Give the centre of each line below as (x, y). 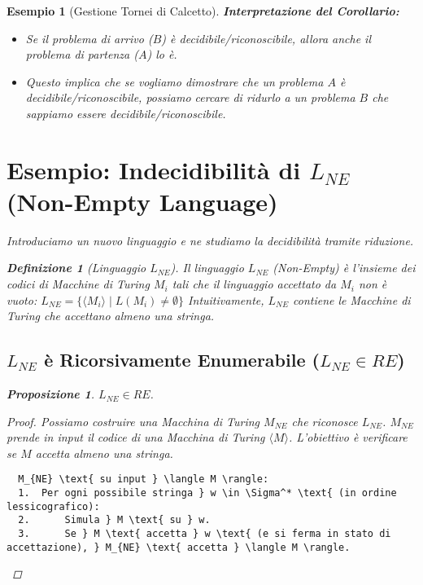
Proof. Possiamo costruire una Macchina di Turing (133, 421)
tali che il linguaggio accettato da (254, 284)
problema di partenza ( (82, 54)
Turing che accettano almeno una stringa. (111, 316)
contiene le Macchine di (351, 299)
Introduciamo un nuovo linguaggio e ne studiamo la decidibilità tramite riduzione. (210, 240)
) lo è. (162, 54)
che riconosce (325, 421)
